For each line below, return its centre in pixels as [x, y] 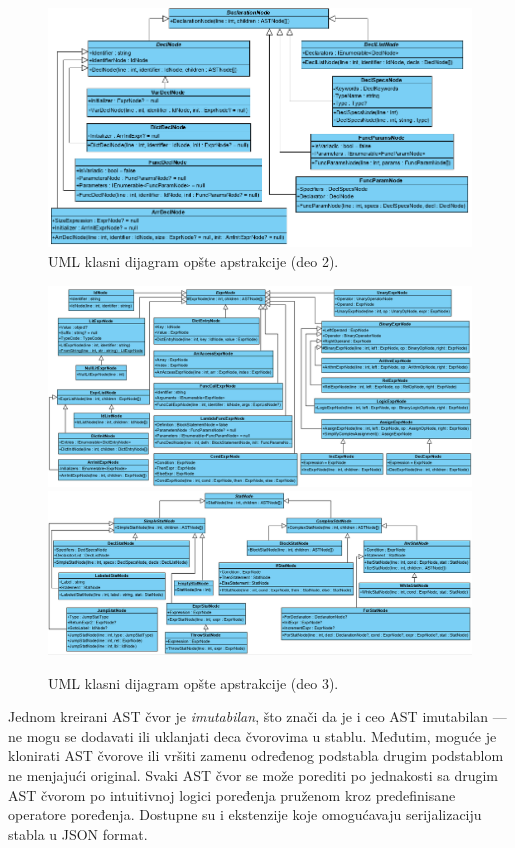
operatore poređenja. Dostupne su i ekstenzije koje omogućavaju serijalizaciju [245, 814]
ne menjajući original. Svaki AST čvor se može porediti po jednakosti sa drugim [253, 774]
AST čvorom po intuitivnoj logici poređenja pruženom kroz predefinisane [232, 794]
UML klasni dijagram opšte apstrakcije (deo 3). [193, 682]
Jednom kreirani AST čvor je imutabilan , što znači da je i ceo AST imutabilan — [257, 716]
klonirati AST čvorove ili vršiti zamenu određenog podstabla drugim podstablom [256, 755]
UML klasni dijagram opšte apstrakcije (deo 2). [193, 260]
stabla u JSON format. [78, 833]
